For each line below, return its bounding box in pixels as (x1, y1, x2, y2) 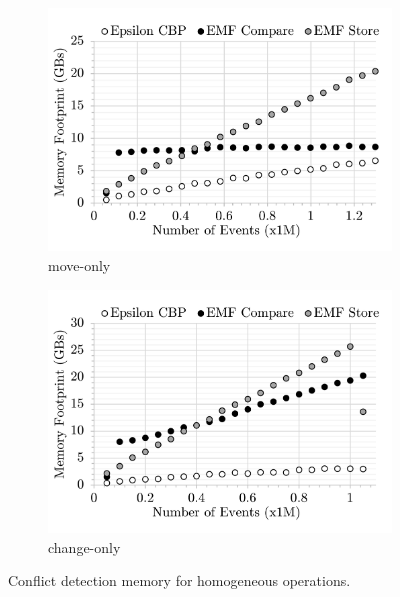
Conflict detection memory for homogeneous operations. (8, 570, 351, 591)
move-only (48, 255, 111, 276)
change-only (48, 536, 121, 557)
